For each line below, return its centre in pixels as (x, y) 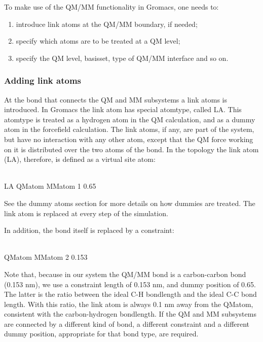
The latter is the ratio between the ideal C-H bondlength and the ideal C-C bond (130, 294)
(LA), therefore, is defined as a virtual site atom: (80, 159)
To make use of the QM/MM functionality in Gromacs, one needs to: (111, 7)
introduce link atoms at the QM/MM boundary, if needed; (107, 24)
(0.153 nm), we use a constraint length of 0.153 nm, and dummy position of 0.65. (130, 284)
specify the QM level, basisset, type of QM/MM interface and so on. (122, 58)
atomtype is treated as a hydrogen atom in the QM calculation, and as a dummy (130, 119)
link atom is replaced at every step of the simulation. (86, 213)
